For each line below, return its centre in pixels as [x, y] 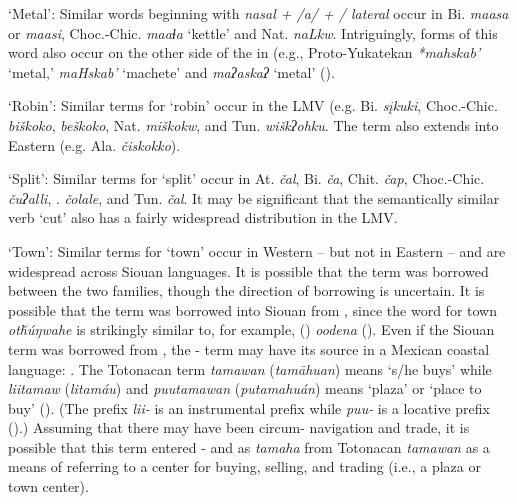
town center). [48, 486]
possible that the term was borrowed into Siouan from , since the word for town [252, 309]
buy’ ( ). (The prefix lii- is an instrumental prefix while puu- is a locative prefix [249, 407]
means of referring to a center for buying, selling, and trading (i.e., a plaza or [244, 466]
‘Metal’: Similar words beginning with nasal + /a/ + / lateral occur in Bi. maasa [258, 13]
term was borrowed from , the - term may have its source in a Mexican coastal [249, 348]
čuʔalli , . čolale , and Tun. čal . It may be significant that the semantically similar [254, 197]
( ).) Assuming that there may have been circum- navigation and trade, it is [239, 427]
